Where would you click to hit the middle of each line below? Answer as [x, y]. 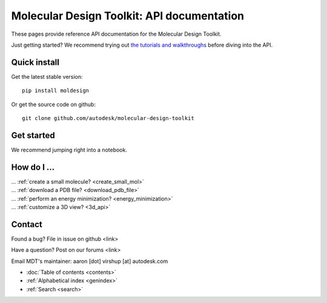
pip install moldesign [56, 91]
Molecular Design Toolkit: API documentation [128, 16]
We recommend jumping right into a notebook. [69, 150]
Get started [33, 135]
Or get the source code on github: [54, 104]
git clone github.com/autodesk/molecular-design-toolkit [108, 118]
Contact [27, 224]
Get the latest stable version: [47, 76]
